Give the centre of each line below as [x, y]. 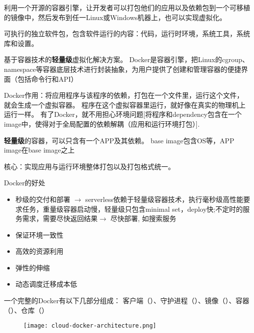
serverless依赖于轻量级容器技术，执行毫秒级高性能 [164, 199]
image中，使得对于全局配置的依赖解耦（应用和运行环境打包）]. [102, 123]
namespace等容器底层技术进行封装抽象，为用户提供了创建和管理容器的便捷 [123, 69]
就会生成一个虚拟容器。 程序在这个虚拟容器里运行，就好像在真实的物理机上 [125, 104]
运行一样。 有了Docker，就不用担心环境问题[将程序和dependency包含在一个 [123, 114]
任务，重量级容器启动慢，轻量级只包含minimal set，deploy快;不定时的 [132, 209]
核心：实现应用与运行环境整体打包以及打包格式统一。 [89, 166]
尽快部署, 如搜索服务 [143, 218]
